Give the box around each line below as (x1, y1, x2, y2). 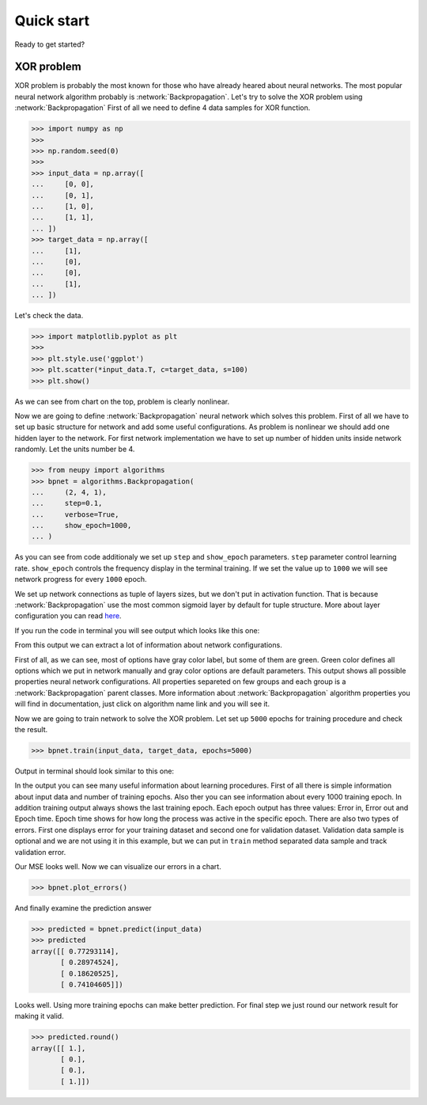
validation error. (14, 847, 66, 856)
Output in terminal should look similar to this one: (14, 766, 174, 776)
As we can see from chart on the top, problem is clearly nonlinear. (14, 397, 229, 406)
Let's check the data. (14, 311, 84, 321)
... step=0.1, (31, 499, 103, 508)
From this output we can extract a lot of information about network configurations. (14, 640, 282, 650)
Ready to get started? (14, 40, 85, 49)
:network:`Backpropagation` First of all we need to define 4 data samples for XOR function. (14, 103, 311, 112)
